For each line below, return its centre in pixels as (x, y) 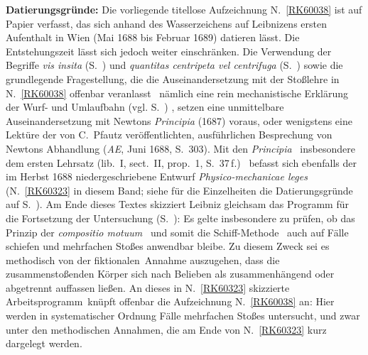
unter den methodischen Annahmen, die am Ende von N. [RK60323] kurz (166, 329)
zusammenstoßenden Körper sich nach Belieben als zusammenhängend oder (170, 274)
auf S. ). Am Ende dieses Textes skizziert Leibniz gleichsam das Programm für (177, 204)
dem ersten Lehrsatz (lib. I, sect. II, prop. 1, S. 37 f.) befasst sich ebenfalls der (182, 162)
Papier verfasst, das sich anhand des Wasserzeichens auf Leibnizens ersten (167, 23)
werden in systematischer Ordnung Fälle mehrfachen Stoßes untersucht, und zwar (183, 316)
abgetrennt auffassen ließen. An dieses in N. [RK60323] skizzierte (148, 287)
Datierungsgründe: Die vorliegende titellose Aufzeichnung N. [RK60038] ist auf (184, 9)
